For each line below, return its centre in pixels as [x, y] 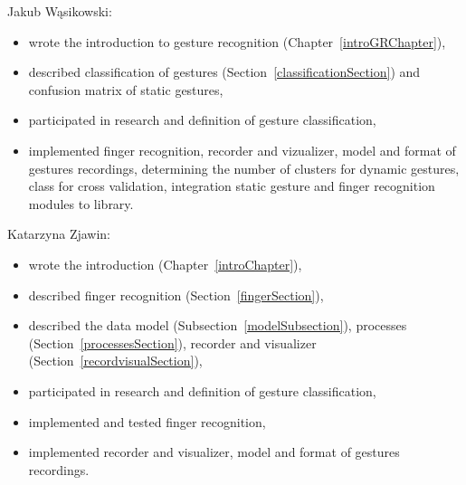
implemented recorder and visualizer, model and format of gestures [214, 452]
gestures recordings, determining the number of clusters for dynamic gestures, [244, 168]
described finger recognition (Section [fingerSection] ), [176, 295]
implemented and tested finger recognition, [147, 421]
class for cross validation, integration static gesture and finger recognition [232, 186]
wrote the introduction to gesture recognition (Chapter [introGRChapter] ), [237, 41]
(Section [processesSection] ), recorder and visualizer [172, 342]
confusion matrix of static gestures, [126, 89]
